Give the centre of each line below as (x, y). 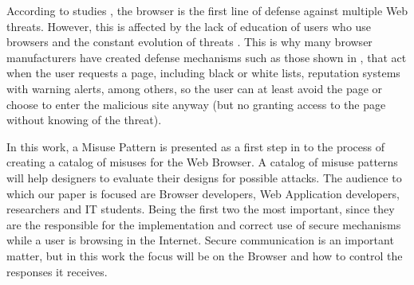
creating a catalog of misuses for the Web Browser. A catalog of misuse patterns (202, 162)
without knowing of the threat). (84, 120)
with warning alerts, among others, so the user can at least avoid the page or (195, 88)
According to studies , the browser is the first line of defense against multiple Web (207, 10)
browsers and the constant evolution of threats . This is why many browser (189, 42)
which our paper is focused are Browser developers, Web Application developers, (203, 193)
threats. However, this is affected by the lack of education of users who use (189, 26)
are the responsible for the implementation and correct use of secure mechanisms (204, 224)
